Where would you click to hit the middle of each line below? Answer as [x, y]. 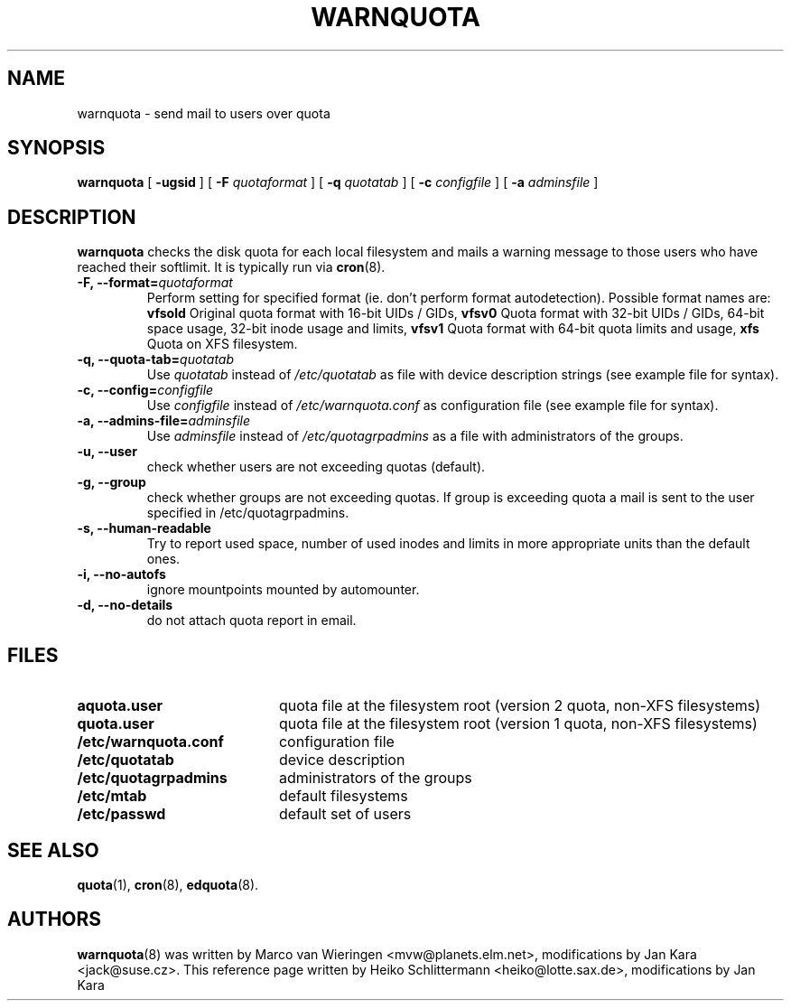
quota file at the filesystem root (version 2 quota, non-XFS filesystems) [520, 706]
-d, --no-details [125, 605]
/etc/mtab [112, 796]
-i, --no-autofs [121, 574]
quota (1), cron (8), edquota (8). [168, 884]
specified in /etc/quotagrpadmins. [248, 513]
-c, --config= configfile [145, 390]
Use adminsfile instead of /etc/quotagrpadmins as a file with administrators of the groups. [415, 436]
